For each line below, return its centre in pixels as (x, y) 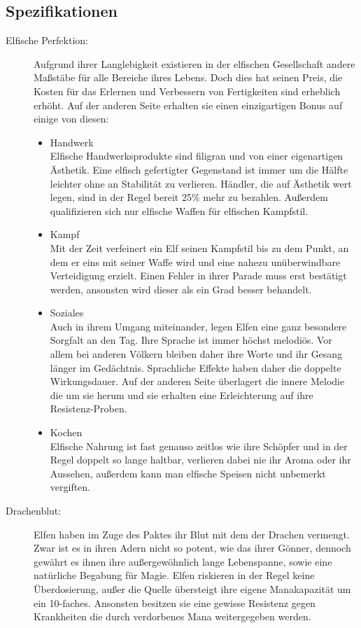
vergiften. (70, 487)
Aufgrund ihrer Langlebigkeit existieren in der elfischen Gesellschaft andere (194, 63)
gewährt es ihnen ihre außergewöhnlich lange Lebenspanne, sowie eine (183, 561)
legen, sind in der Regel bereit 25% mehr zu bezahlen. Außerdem (189, 197)
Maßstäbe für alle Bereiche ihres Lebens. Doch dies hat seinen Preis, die (188, 77)
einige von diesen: (71, 119)
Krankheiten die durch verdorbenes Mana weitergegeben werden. (172, 616)
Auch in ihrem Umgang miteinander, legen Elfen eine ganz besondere (198, 326)
